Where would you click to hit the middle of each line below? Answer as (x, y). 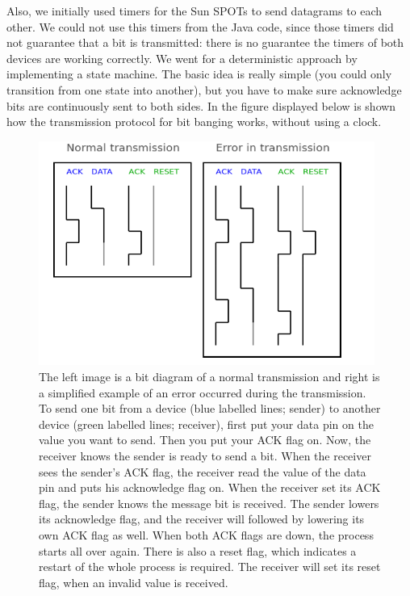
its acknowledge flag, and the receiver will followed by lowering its (202, 519)
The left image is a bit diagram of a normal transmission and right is (209, 377)
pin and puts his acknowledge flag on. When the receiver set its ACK (210, 487)
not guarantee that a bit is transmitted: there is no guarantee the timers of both (205, 42)
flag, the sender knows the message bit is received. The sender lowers (209, 503)
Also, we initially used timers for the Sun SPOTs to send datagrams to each (195, 10)
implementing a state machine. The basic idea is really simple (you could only (199, 74)
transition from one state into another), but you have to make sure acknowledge (204, 89)
